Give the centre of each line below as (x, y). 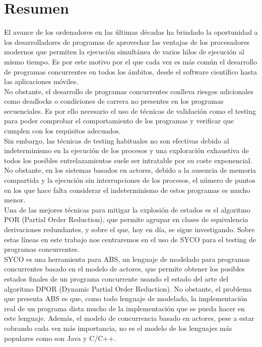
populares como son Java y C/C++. (60, 338)
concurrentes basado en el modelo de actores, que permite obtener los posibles (124, 269)
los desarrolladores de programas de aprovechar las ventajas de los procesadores (127, 42)
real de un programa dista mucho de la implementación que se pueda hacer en (124, 308)
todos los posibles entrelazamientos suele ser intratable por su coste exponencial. (128, 160)
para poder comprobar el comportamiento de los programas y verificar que (119, 121)
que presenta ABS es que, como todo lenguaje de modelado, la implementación (126, 298)
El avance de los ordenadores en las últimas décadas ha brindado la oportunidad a (131, 32)
